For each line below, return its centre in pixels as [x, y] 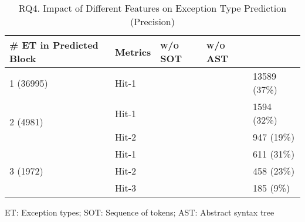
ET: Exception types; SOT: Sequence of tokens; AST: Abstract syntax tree [140, 212]
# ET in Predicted [54, 45]
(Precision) [152, 21]
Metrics [133, 52]
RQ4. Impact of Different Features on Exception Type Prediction [152, 8]
